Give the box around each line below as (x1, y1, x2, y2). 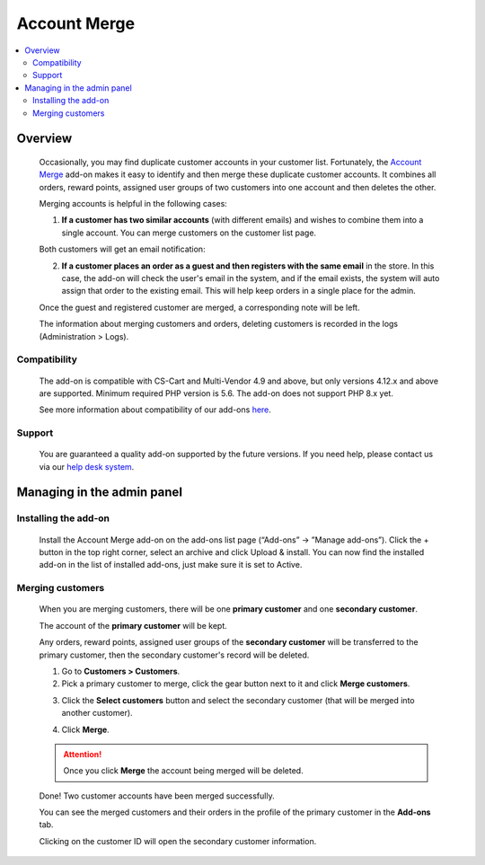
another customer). (61, 708, 134, 719)
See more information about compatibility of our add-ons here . (39, 404, 271, 415)
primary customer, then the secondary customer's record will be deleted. (39, 649, 310, 660)
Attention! (63, 748, 102, 759)
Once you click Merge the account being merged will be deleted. (63, 765, 304, 776)
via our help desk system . (39, 461, 135, 472)
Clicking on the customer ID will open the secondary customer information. (39, 835, 317, 846)
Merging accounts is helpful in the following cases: (39, 199, 228, 209)
